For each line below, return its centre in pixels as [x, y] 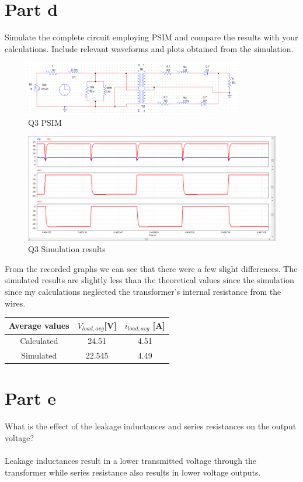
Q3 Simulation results [67, 249]
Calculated [39, 341]
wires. [15, 303]
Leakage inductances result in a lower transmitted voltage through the [131, 461]
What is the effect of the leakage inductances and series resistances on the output [151, 426]
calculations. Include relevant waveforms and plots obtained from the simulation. [149, 48]
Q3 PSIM [45, 122]
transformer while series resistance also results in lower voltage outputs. [133, 472]
